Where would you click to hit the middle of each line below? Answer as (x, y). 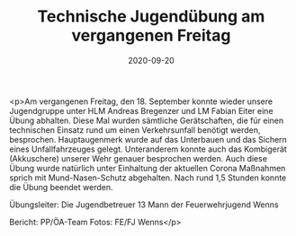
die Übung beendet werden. (61, 187)
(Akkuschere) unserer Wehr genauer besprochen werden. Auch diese (139, 158)
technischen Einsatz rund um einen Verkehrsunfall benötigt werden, (135, 130)
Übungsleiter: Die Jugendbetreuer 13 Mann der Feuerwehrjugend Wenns (144, 205)
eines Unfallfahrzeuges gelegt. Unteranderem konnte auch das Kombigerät (148, 149)
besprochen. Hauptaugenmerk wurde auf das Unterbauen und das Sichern (148, 139)
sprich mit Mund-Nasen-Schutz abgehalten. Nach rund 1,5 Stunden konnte (148, 178)
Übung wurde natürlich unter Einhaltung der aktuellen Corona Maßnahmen (148, 168)
